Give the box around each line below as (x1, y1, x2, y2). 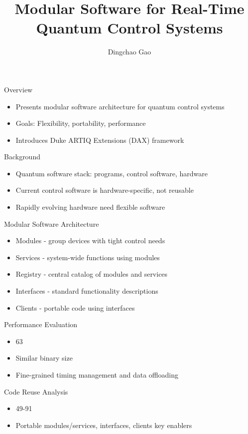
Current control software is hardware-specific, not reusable (15, 185, 194, 195)
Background (4, 151, 40, 162)
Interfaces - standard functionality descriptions (15, 286, 158, 296)
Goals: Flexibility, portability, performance (15, 118, 146, 128)
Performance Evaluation (4, 319, 78, 330)
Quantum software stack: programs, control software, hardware (15, 168, 208, 178)
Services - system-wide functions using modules (15, 252, 160, 262)
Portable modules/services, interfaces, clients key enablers (15, 420, 192, 430)
